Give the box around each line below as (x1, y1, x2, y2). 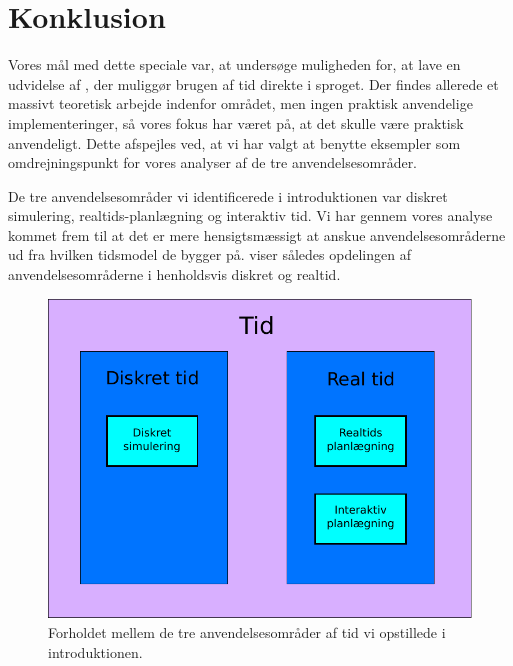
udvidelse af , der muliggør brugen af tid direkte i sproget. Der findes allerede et (8, 73, 499, 94)
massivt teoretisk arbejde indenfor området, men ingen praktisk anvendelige (8, 93, 473, 114)
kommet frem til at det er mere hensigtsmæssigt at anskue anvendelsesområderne (8, 224, 506, 245)
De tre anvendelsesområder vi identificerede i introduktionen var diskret (8, 185, 448, 206)
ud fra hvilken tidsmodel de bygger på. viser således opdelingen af (8, 244, 411, 265)
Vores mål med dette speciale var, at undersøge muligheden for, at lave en (8, 54, 461, 75)
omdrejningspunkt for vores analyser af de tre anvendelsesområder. (8, 152, 418, 173)
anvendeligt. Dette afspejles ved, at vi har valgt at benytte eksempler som (8, 132, 461, 153)
